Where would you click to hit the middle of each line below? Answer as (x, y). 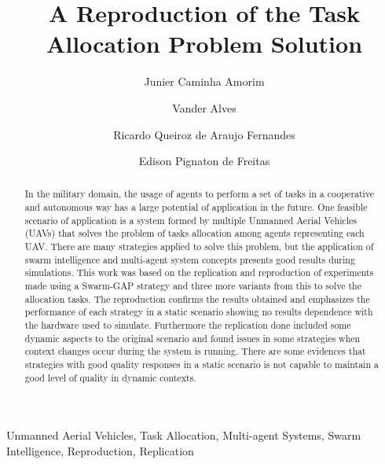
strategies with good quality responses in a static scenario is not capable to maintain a (202, 365)
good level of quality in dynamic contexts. (110, 377)
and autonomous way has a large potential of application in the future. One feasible (196, 207)
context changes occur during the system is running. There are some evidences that (195, 351)
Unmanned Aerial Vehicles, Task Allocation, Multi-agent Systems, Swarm (184, 435)
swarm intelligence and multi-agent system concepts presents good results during (190, 259)
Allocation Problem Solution (204, 44)
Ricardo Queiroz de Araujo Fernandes (204, 134)
